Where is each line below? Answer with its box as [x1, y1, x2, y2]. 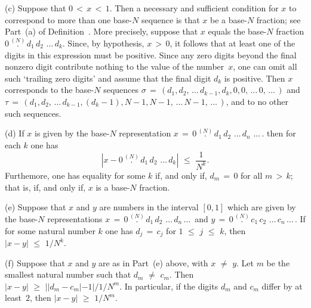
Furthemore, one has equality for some [5, 169, 146, 181]
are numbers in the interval [99, 201, 199, 213]
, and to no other [226, 95, 288, 107]
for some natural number [5, 224, 96, 237]
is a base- [96, 181, 130, 193]
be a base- [210, 13, 247, 26]
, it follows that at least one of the [170, 37, 295, 49]
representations [47, 212, 103, 225]
